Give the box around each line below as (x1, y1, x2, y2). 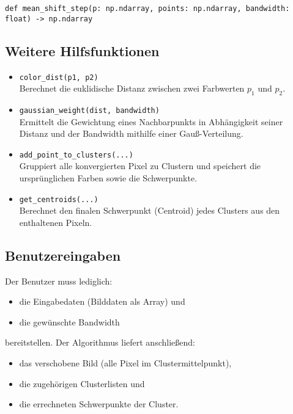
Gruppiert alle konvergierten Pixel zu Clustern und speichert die (19, 159, 261, 172)
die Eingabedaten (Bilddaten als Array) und (19, 295, 185, 308)
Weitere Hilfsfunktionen (5, 41, 160, 60)
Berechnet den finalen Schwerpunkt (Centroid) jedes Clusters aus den (19, 204, 280, 217)
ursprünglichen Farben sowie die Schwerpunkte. (19, 172, 198, 184)
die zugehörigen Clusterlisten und (19, 377, 145, 390)
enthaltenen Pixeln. (19, 216, 92, 228)
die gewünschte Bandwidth (19, 315, 120, 328)
